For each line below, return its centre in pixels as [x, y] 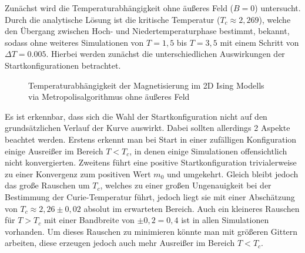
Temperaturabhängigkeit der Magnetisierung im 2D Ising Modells [146, 85]
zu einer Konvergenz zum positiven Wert [78, 173]
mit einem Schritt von [259, 42]
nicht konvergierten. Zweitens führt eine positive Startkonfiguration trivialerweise [151, 162]
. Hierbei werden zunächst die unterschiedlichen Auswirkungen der [165, 54]
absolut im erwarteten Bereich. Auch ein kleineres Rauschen [192, 208]
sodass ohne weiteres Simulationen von [74, 42]
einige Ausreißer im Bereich [54, 151]
